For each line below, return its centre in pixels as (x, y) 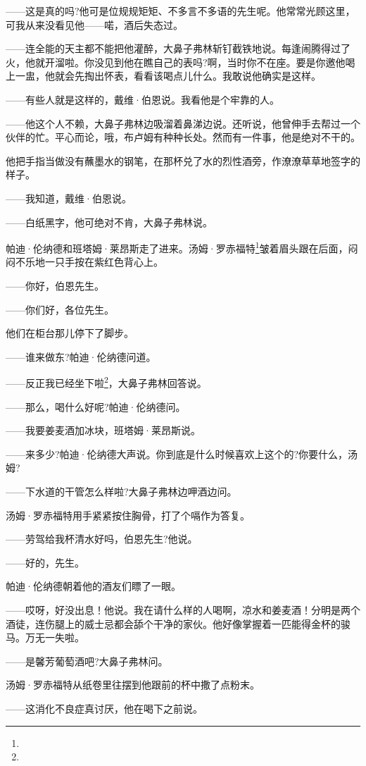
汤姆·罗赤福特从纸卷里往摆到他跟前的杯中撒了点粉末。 (133, 685)
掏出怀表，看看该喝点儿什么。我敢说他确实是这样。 (202, 76)
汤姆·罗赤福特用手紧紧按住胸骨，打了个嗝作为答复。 (128, 515)
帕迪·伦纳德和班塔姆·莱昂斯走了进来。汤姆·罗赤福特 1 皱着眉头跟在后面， (177, 247)
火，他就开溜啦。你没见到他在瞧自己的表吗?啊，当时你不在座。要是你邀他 (176, 62)
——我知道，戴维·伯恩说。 (69, 198)
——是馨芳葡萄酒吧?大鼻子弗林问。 (87, 661)
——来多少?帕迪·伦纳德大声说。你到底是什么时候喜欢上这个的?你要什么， (177, 453)
